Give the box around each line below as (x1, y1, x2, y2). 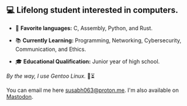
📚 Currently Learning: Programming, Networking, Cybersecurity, (15, 36, 182, 44)
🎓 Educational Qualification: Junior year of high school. (15, 58, 160, 65)
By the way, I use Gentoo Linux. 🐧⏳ (6, 72, 95, 80)
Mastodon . (6, 93, 34, 100)
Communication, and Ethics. (15, 45, 87, 53)
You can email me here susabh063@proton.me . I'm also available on (6, 86, 179, 94)
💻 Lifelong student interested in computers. (6, 5, 178, 15)
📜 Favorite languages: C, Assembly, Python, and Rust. (15, 24, 153, 32)
